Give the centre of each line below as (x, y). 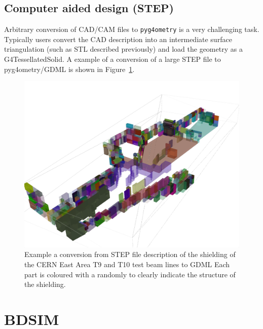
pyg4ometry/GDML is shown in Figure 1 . (69, 69)
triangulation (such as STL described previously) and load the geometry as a (123, 49)
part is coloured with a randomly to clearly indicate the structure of (130, 274)
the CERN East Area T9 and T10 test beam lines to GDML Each (127, 264)
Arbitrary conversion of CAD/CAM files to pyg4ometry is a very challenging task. (132, 29)
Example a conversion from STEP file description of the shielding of (130, 254)
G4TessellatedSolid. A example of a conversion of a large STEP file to (112, 59)
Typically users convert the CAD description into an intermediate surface (118, 39)
